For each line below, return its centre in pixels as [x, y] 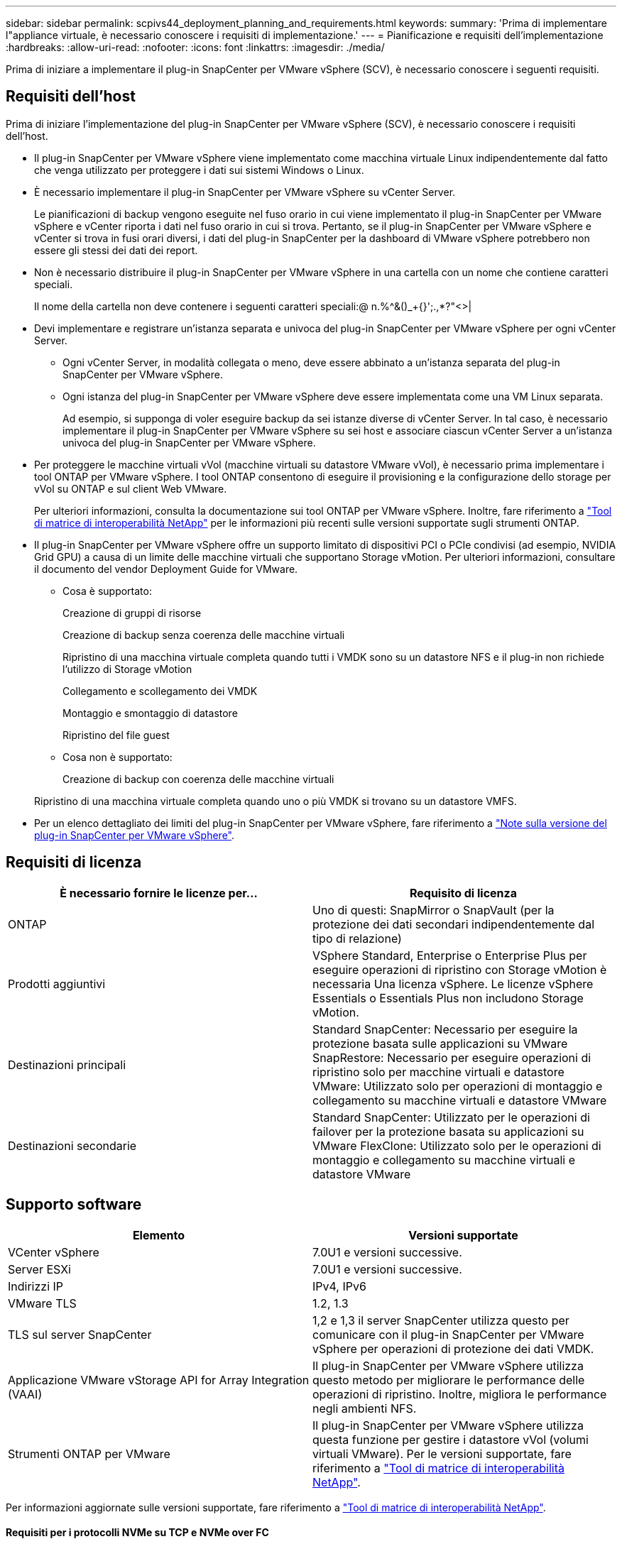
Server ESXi [39, 1269]
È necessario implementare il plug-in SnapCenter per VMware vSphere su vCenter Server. [245, 192]
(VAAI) [25, 1394]
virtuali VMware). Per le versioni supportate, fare [442, 1453]
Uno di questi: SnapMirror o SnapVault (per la [433, 910]
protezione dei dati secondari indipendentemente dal [454, 924]
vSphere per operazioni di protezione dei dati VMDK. [453, 1348]
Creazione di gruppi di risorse [132, 613]
